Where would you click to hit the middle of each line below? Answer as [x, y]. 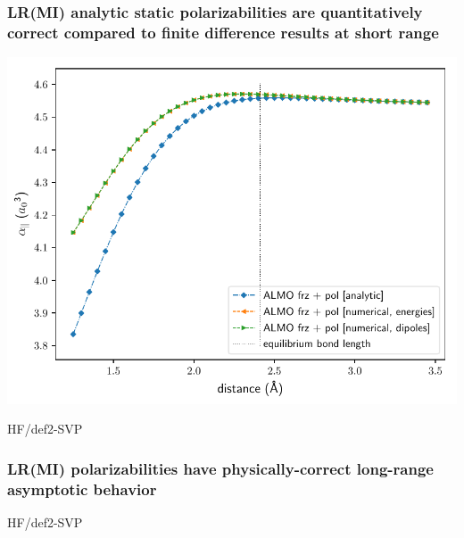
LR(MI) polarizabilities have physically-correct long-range [220, 468]
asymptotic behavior [82, 488]
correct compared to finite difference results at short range [223, 32]
